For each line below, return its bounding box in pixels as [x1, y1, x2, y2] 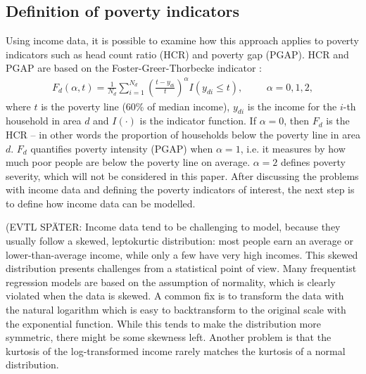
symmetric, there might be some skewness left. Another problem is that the [6, 330, 332, 344]
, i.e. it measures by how [240, 141, 346, 155]
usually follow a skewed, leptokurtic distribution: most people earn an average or [6, 233, 354, 248]
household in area [6, 113, 82, 128]
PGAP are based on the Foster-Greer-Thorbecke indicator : [6, 60, 263, 75]
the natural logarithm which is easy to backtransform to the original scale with [6, 302, 346, 317]
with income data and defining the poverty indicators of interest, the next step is [6, 182, 355, 197]
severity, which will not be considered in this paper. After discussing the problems [6, 168, 359, 183]
